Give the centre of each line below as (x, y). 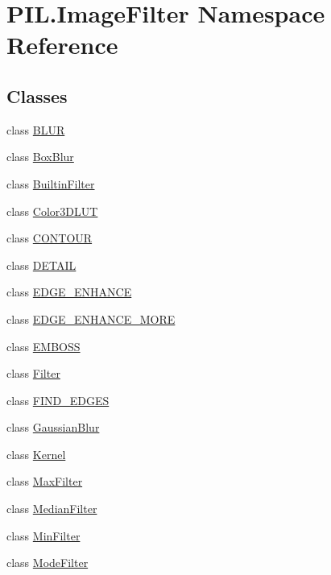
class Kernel (36, 454)
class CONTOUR (50, 238)
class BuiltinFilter (51, 183)
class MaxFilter (45, 481)
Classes (37, 95)
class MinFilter (43, 535)
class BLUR (36, 129)
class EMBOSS (43, 346)
